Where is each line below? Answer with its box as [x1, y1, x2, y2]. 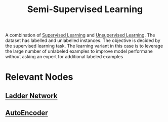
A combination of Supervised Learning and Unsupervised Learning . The [5, 32, 155, 38]
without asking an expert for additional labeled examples [5, 54, 123, 60]
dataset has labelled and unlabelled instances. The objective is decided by [5, 37, 160, 44]
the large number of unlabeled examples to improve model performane [5, 48, 153, 54]
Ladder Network [5, 91, 58, 100]
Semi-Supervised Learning [27, 4, 143, 15]
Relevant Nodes [5, 71, 73, 83]
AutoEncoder [5, 109, 48, 117]
